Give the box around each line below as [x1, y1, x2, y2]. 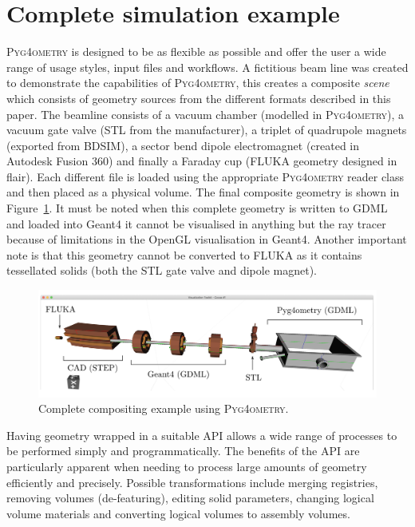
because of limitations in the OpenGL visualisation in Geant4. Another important [6, 231, 407, 248]
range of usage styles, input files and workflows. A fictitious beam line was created [6, 58, 409, 75]
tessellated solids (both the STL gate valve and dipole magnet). [6, 262, 317, 279]
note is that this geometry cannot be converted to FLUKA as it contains [6, 246, 362, 263]
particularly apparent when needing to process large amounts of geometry [6, 458, 367, 474]
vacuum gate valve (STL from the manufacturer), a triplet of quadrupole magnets [6, 121, 407, 138]
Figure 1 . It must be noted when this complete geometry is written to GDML [6, 200, 388, 216]
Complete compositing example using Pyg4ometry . [38, 400, 289, 417]
